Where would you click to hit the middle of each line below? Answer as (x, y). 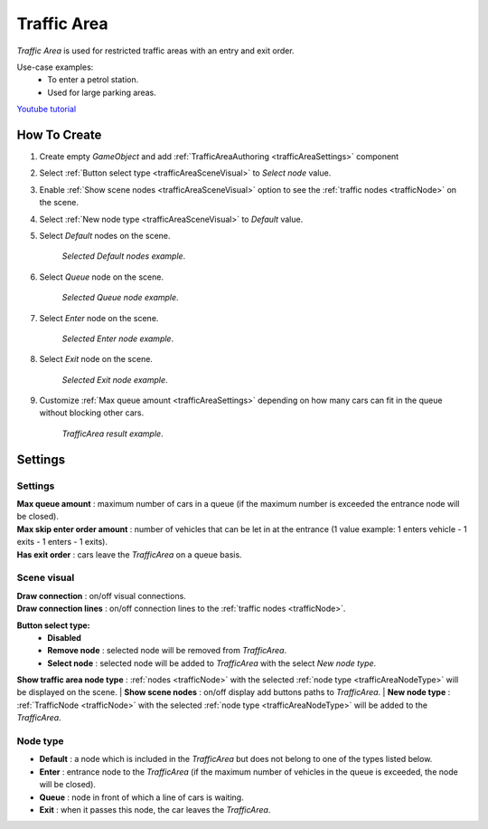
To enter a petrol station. (93, 80)
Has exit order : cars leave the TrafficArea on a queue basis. (130, 554)
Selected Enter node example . (118, 338)
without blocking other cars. (92, 413)
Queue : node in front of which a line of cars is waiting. (141, 797)
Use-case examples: (55, 67)
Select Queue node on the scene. (102, 277)
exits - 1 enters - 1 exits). (62, 542)
